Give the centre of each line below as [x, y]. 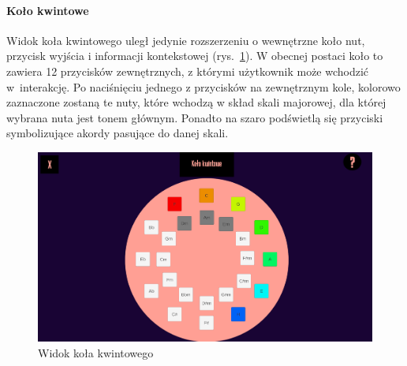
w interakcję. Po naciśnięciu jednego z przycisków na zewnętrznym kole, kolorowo [203, 86]
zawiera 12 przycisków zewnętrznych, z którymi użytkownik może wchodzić [188, 71]
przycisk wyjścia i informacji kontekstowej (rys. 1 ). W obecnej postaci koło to [195, 56]
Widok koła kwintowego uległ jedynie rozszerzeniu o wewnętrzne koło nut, [186, 40]
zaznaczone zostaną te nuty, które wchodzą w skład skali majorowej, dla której [196, 102]
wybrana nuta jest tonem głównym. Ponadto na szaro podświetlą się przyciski [195, 117]
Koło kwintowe [48, 10]
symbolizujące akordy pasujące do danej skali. [118, 133]
